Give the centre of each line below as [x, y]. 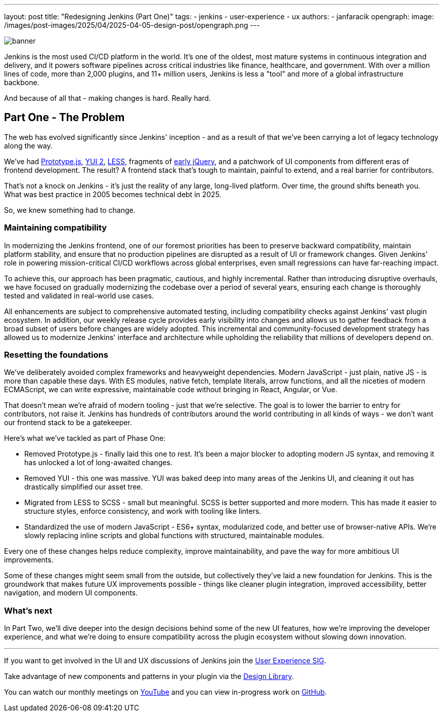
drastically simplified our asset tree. [84, 487]
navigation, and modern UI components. [71, 593]
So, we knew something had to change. [70, 210]
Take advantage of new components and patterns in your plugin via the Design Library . [149, 676]
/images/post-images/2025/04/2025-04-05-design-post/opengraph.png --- [132, 25]
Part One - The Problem [64, 118]
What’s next [28, 610]
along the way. [28, 145]
